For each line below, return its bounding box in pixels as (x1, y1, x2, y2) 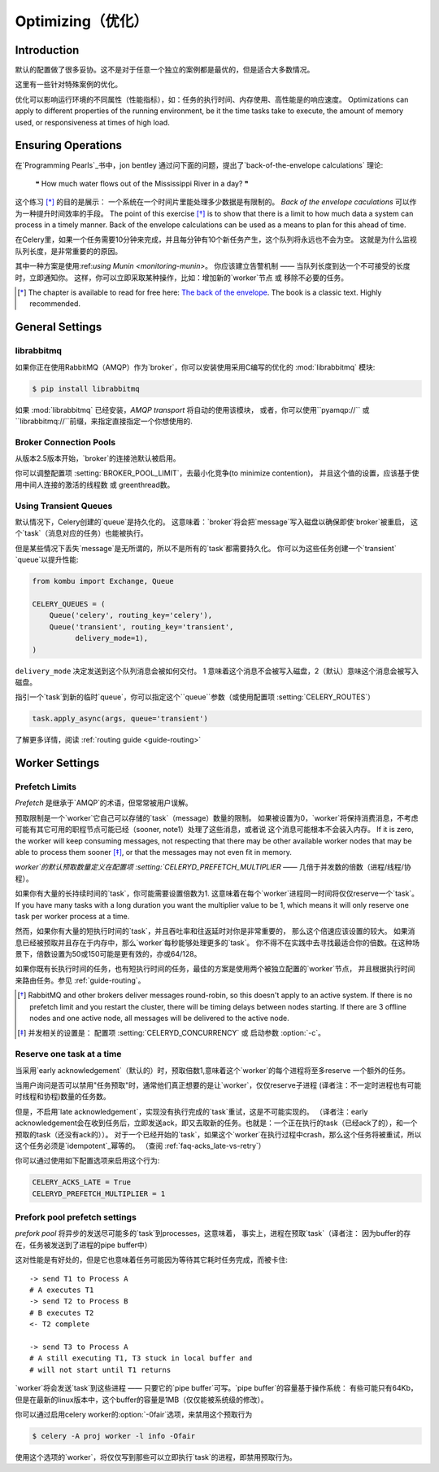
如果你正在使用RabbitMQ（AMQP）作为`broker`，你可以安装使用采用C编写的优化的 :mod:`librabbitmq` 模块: (15, 362, 376, 372)
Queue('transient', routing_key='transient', (49, 622, 234, 631)
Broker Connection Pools (15, 436, 116, 448)
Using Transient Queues (15, 500, 113, 511)
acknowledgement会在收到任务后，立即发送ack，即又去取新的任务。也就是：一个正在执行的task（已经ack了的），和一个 (15, 1118, 418, 1128)
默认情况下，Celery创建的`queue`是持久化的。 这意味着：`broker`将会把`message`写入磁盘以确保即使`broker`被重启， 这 (15, 517, 419, 527)
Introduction (15, 43, 80, 57)
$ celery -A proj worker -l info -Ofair (32, 1431, 195, 1440)
